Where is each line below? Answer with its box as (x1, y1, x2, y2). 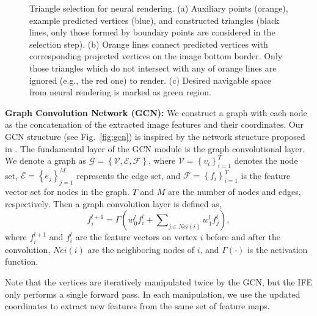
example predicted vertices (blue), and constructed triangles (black (29, 13, 280, 26)
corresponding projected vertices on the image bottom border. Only (29, 50, 283, 62)
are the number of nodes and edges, (168, 185, 301, 198)
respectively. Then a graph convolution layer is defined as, (5, 197, 222, 210)
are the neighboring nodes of (87, 243, 194, 255)
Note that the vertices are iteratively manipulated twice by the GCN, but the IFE (5, 276, 313, 288)
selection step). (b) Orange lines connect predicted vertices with (29, 37, 268, 50)
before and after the (206, 230, 280, 243)
